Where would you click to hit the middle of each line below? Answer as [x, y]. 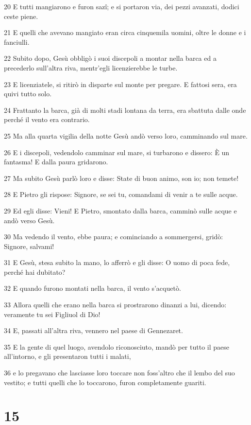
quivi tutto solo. [28, 94]
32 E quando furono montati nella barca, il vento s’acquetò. [92, 288]
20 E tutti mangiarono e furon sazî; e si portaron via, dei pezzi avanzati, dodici [122, 6]
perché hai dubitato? [35, 272]
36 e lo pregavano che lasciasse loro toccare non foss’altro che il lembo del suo [119, 373]
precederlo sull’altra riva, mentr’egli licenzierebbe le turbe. [91, 67]
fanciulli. [17, 42]
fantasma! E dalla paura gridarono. [56, 162]
